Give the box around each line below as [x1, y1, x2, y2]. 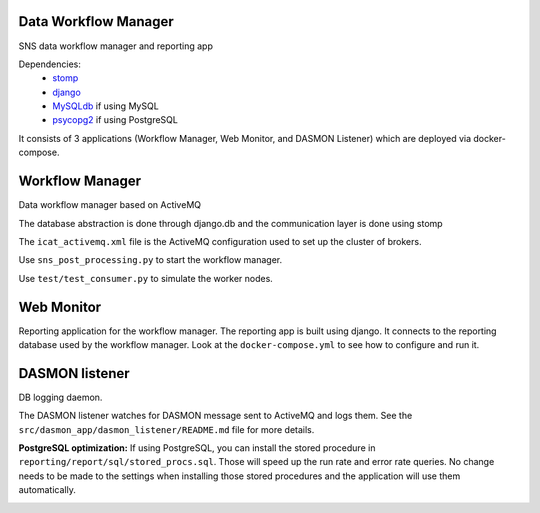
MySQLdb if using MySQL [52, 100, 159, 112]
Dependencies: [18, 58, 82, 70]
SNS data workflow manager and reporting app [18, 40, 214, 52]
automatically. [18, 484, 77, 496]
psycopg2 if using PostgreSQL [52, 114, 179, 126]
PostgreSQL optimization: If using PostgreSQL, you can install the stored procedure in [18, 442, 376, 454]
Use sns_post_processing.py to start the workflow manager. [18, 254, 283, 266]
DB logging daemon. [18, 391, 103, 403]
